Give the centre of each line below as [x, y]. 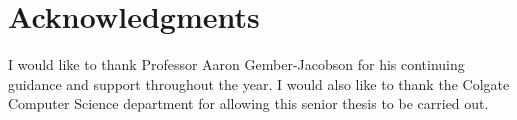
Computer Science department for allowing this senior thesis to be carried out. [248, 103]
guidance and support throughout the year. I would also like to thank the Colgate [259, 83]
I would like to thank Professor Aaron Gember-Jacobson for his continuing [236, 64]
